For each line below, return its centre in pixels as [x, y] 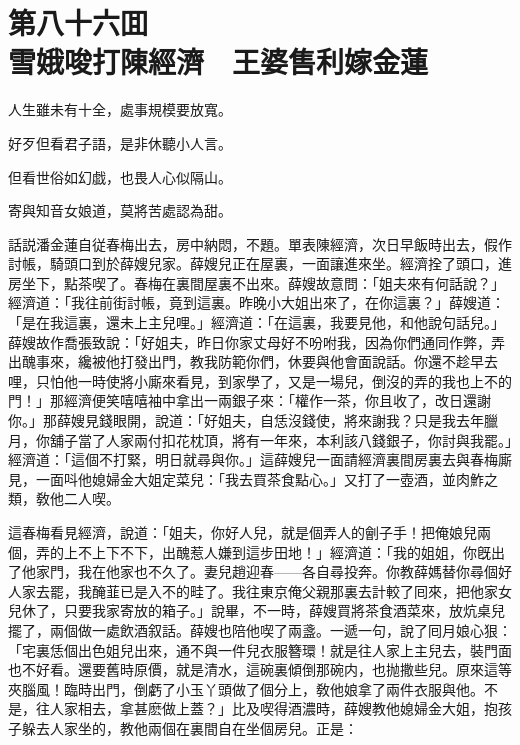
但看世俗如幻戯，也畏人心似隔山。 [120, 176]
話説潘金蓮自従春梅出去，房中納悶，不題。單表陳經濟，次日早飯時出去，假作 [260, 243]
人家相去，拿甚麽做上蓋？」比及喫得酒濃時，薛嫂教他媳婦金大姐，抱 [273, 708]
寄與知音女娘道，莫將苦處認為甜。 [120, 210]
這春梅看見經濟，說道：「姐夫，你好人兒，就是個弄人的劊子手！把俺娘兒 [242, 532]
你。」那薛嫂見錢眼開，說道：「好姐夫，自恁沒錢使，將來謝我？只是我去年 [246, 420]
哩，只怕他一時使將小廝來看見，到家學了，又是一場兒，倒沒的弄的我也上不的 [260, 380]
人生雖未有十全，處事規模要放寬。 [120, 109]
